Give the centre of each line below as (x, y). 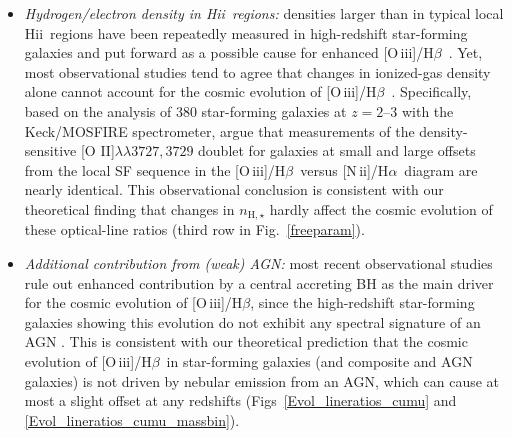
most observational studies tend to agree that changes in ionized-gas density (257, 71)
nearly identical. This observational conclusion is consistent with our (234, 189)
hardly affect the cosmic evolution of (381, 208)
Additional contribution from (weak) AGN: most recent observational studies (258, 262)
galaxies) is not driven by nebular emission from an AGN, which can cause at (262, 380)
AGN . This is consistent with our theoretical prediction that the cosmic (246, 341)
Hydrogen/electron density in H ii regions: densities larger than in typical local (264, 13)
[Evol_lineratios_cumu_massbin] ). (132, 419)
